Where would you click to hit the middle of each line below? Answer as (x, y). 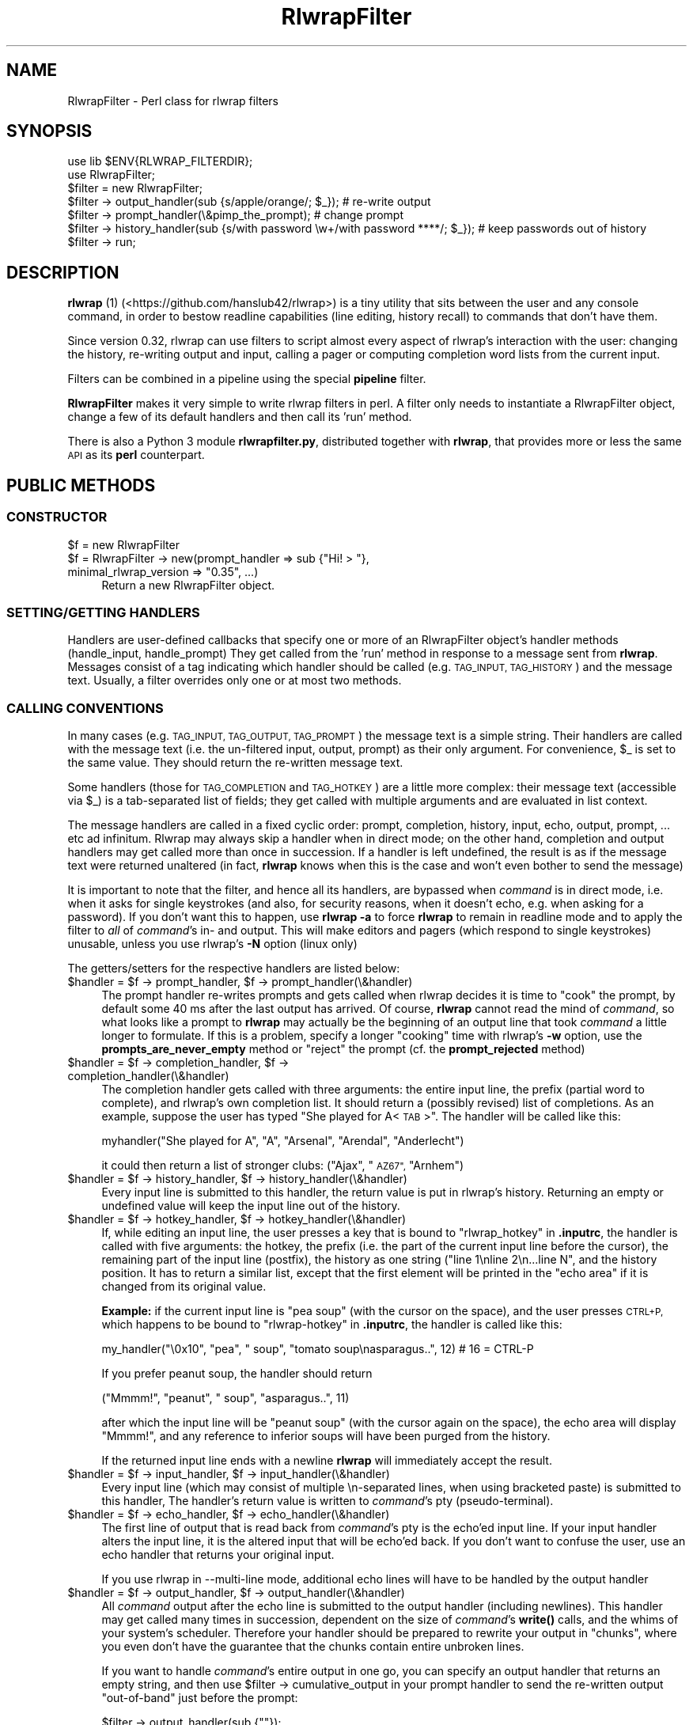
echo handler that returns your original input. (218, 1554)
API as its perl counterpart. (136, 455)
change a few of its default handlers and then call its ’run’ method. (240, 417)
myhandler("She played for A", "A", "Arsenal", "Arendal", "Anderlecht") (283, 1141)
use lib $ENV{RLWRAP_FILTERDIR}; (160, 161)
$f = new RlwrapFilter (123, 544)
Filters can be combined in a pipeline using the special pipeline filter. (247, 379)
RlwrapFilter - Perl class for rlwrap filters (173, 100)
